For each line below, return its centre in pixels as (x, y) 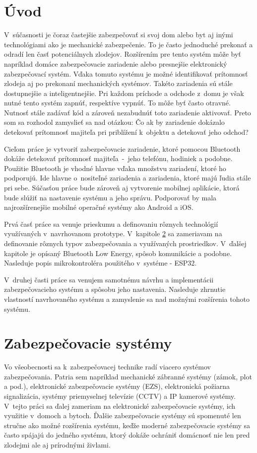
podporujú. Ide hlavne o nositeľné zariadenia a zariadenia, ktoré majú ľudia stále (128, 178)
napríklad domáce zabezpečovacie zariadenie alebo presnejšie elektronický (116, 63)
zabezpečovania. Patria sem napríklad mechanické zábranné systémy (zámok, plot (128, 376)
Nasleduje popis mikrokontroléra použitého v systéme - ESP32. (100, 263)
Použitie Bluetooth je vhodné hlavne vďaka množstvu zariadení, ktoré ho (115, 168)
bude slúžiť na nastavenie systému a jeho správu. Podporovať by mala (110, 197)
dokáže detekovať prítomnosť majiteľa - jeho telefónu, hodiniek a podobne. (118, 158)
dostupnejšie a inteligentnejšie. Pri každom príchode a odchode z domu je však (124, 93)
